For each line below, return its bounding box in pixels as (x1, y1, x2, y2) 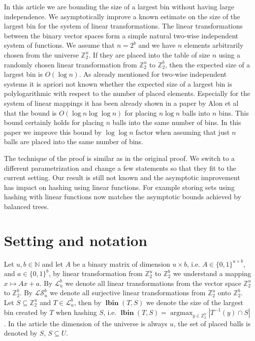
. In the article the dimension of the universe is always (4, 318, 168, 328)
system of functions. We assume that (4, 40, 115, 50)
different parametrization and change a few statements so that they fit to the (4, 162, 236, 173)
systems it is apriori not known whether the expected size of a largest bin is (4, 78, 232, 89)
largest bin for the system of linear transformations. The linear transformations (4, 21, 243, 31)
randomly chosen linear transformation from (4, 59, 137, 69)
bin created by (4, 307, 47, 317)
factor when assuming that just (135, 126, 230, 137)
